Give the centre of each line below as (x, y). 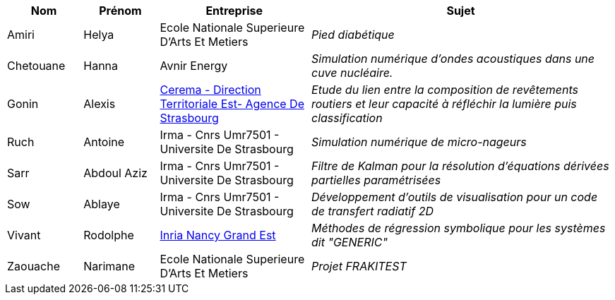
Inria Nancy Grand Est (218, 235)
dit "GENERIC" (350, 242)
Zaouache (34, 266)
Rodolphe (109, 235)
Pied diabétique (353, 35)
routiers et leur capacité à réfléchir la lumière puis (444, 104)
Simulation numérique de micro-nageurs (419, 142)
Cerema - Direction (210, 90)
